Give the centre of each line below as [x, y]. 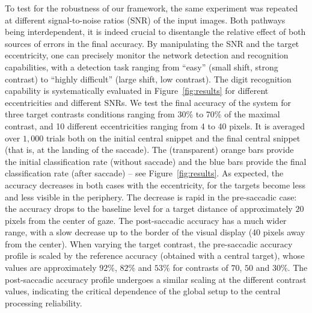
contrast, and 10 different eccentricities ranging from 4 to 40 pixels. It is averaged [155, 126]
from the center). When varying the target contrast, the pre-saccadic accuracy [149, 243]
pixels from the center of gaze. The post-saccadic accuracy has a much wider [146, 220]
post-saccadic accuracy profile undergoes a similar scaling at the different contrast [156, 279]
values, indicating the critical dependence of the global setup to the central [143, 291]
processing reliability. [44, 302]
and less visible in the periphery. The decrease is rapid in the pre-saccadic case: [151, 197]
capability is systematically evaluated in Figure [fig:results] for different [137, 91]
